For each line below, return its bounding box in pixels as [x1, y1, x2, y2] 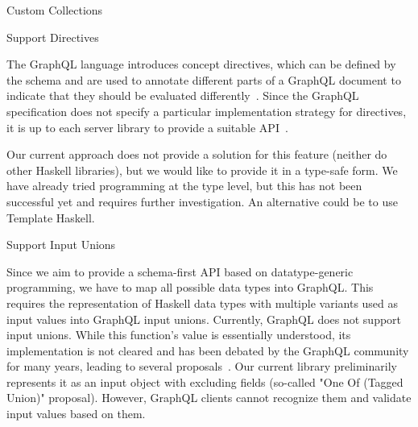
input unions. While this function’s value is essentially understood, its [6, 326, 351, 343]
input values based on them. [6, 405, 146, 422]
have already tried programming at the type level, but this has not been [6, 177, 362, 194]
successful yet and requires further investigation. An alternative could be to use [6, 193, 398, 209]
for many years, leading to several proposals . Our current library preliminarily [6, 358, 397, 375]
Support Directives [6, 28, 99, 45]
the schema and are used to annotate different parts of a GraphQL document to [6, 71, 401, 88]
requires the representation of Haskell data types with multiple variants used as [6, 294, 399, 311]
